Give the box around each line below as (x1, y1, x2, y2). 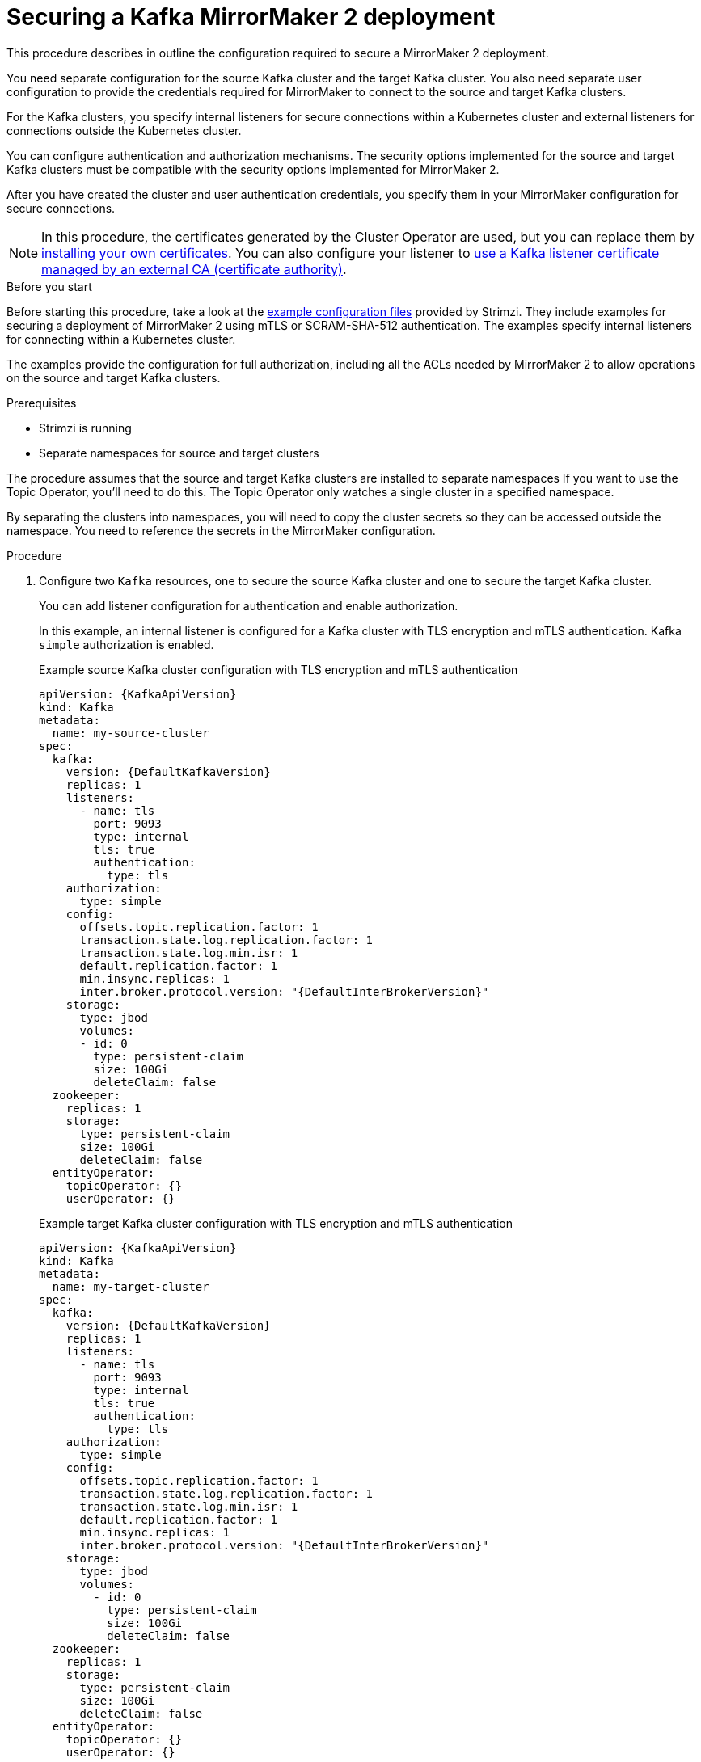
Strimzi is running (39, 420, 132, 435)
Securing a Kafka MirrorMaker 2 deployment (6, 3, 496, 31)
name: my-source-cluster (52, 726, 209, 740)
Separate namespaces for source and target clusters (39, 445, 319, 460)
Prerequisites (6, 395, 77, 410)
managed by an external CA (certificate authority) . (41, 260, 347, 277)
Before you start (6, 279, 92, 293)
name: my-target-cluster (52, 1279, 209, 1293)
